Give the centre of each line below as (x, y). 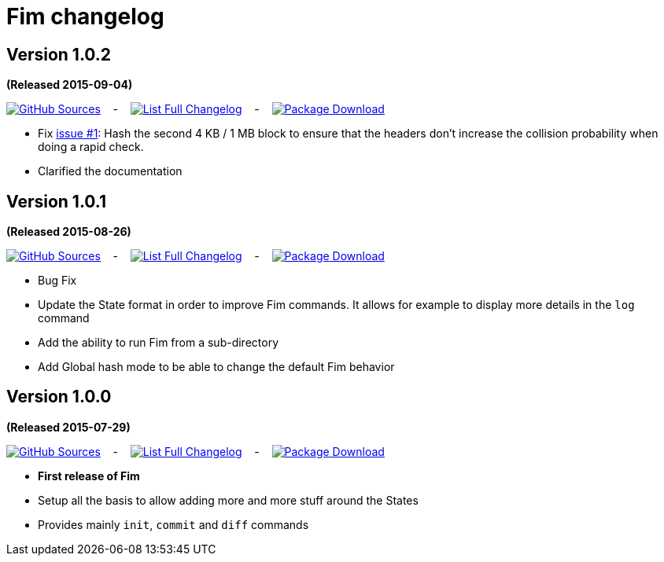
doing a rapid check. (91, 147)
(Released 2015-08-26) (69, 232)
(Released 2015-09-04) (70, 85)
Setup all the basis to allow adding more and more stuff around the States (228, 500)
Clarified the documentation (110, 171)
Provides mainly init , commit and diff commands (173, 524)
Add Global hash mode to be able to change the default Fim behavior (216, 367)
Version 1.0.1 (57, 201)
